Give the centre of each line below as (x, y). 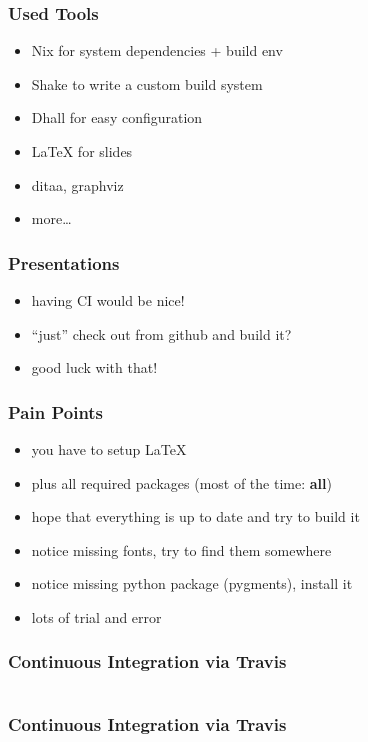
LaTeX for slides (82, 151)
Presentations (64, 262)
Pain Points (56, 411)
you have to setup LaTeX (109, 449)
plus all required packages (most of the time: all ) (181, 482)
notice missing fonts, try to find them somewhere (181, 549)
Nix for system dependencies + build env (157, 50)
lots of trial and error (96, 616)
